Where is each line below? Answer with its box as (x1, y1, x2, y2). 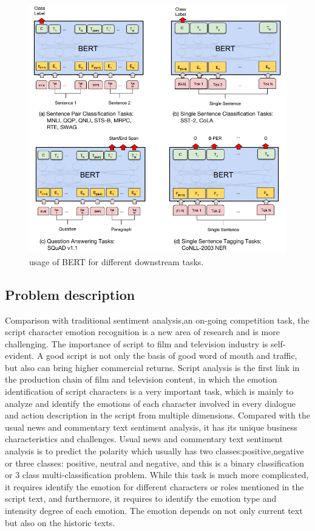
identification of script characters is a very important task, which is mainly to (5, 385, 294, 398)
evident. (5, 349, 35, 362)
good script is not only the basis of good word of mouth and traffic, (46, 349, 297, 362)
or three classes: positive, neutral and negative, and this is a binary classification (5, 456, 305, 469)
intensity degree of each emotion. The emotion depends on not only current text (5, 504, 303, 516)
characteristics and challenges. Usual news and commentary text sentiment (5, 432, 283, 445)
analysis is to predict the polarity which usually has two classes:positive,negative (5, 445, 304, 457)
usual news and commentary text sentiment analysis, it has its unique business (5, 420, 297, 433)
